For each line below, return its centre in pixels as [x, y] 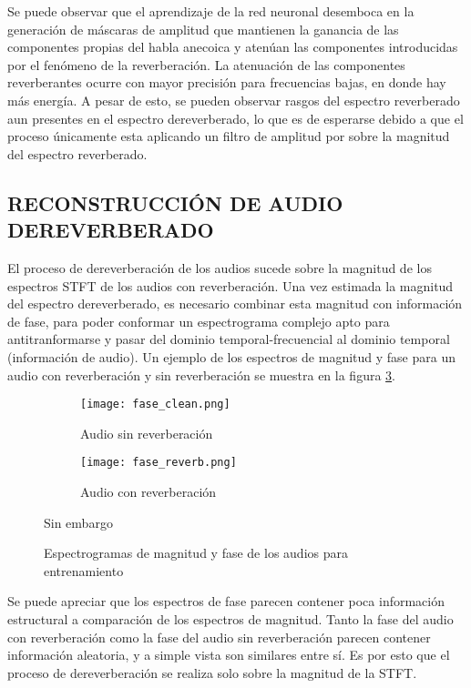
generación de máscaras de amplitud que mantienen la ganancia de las [203, 29]
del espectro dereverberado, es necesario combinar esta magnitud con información [235, 304]
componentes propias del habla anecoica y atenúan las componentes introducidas [233, 47]
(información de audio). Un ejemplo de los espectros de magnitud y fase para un [231, 356]
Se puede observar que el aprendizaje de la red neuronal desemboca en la [211, 11]
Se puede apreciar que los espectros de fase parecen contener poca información [226, 601]
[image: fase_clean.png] [155, 405]
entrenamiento [84, 570]
